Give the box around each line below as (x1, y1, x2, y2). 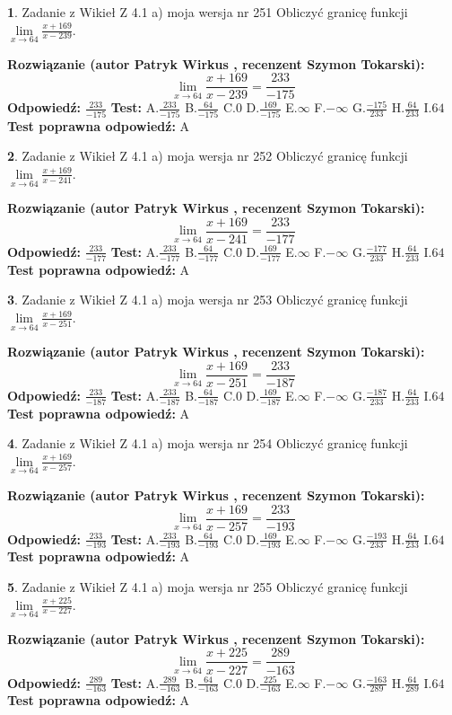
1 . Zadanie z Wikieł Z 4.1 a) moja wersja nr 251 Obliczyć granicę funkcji (7, 3, 408, 21)
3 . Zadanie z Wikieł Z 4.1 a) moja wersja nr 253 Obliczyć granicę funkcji (7, 290, 408, 309)
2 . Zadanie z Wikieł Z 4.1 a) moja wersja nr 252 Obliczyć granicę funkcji (7, 146, 408, 165)
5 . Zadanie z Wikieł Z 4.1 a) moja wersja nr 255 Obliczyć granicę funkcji (7, 578, 408, 596)
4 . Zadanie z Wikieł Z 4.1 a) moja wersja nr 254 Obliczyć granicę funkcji (7, 434, 408, 453)
